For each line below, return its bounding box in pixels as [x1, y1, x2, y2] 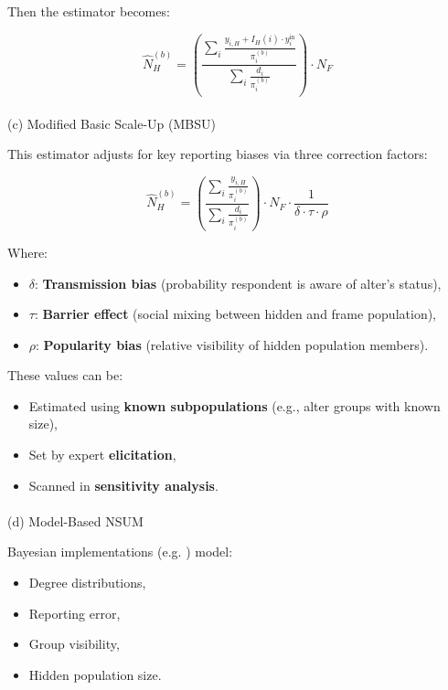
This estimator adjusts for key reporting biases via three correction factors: [7, 144, 428, 164]
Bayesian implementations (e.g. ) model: [7, 542, 233, 561]
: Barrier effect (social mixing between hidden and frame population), [34, 304, 436, 324]
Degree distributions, [28, 573, 146, 592]
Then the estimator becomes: [7, 2, 170, 20]
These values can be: [7, 366, 123, 385]
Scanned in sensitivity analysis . [28, 475, 219, 494]
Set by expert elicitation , [28, 445, 176, 464]
